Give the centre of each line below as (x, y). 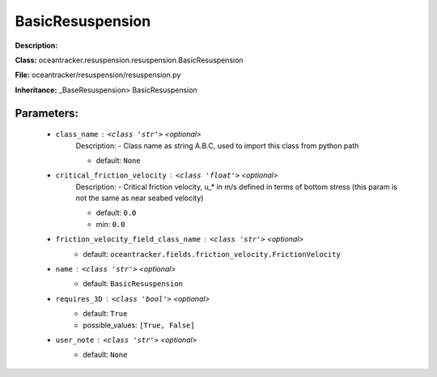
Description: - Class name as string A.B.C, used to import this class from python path (217, 145)
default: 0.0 (116, 213)
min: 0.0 (110, 224)
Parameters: (47, 113)
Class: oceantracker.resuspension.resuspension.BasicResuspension (129, 60)
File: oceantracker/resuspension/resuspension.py (98, 75)
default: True (105, 314)
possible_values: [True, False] (139, 325)
